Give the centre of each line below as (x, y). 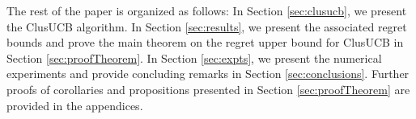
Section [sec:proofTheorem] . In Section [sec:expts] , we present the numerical (194, 57)
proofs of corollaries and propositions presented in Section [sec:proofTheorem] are (208, 89)
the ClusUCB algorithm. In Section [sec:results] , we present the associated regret (207, 26)
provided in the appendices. (75, 105)
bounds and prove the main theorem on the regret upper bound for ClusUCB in (205, 42)
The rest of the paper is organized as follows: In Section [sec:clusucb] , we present (207, 10)
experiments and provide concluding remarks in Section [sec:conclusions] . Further (208, 74)
